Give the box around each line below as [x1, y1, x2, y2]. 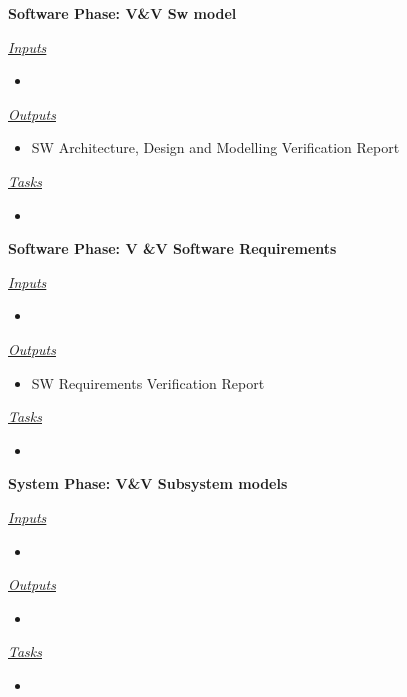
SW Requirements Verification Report [31, 372, 265, 393]
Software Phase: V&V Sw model [8, 3, 237, 23]
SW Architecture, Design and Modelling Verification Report [31, 137, 400, 158]
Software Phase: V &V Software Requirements [8, 238, 337, 259]
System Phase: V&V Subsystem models [8, 473, 288, 494]
